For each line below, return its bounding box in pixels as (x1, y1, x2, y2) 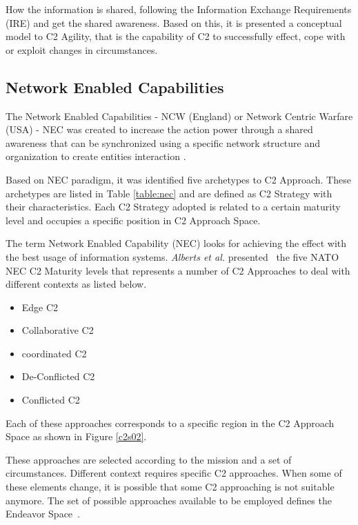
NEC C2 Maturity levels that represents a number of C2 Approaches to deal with (6, 263, 350, 277)
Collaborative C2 (21, 323, 94, 337)
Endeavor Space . (6, 506, 80, 521)
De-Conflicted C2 (21, 369, 95, 384)
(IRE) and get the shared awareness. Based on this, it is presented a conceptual (6, 15, 342, 30)
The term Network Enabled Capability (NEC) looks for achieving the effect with (6, 236, 347, 250)
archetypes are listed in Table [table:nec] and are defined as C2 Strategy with (6, 186, 332, 200)
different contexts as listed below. (6, 277, 147, 291)
